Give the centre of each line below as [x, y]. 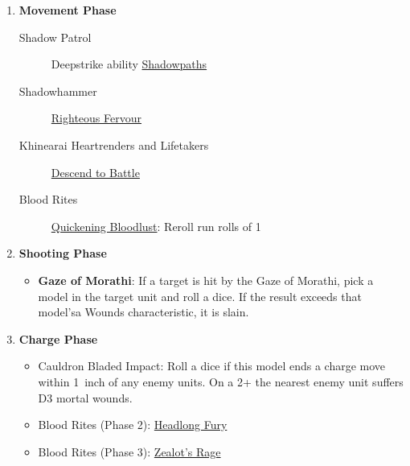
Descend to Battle [95, 172]
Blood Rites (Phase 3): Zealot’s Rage [129, 451]
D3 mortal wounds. [85, 397]
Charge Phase [58, 338]
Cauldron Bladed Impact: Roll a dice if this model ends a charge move [212, 366]
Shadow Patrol [55, 37]
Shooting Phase [63, 253]
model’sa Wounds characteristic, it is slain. [143, 312]
